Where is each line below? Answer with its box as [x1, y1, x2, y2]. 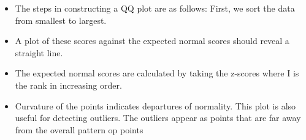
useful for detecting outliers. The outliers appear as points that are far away [15, 111, 301, 124]
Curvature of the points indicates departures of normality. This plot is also [15, 99, 296, 112]
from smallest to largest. [15, 13, 107, 26]
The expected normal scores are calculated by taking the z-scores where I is [15, 67, 299, 79]
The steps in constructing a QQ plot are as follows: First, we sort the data [15, 2, 295, 14]
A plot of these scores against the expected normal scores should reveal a [15, 34, 289, 47]
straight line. [15, 46, 63, 59]
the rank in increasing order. [15, 78, 122, 91]
